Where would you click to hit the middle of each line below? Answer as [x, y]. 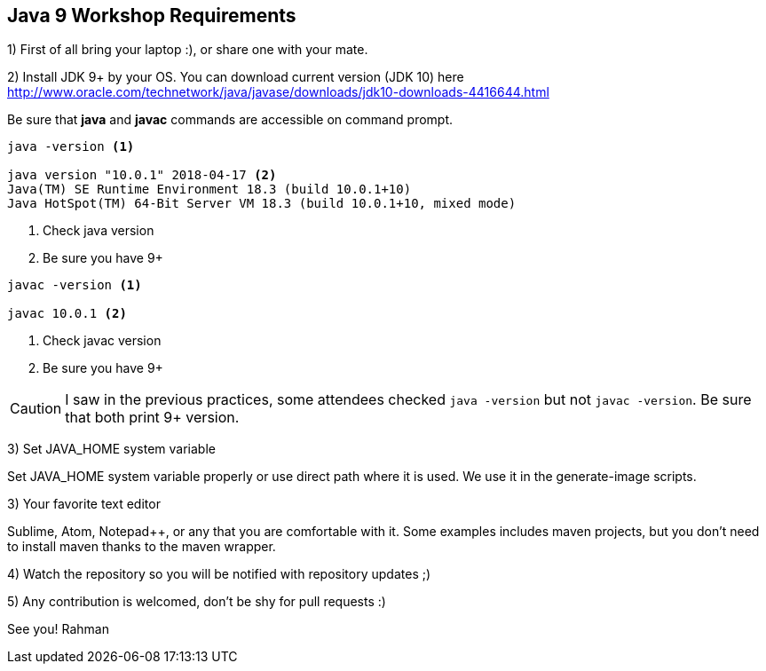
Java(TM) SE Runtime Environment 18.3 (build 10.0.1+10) [209, 189]
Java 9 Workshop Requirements [152, 16]
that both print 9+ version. [152, 418]
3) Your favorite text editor [84, 504]
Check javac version [102, 341]
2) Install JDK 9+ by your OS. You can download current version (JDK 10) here [236, 77]
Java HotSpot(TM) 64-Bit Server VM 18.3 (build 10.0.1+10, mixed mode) [262, 204]
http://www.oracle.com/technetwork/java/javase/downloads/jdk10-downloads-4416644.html [278, 92]
